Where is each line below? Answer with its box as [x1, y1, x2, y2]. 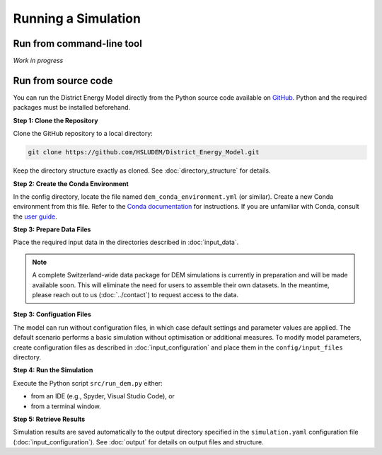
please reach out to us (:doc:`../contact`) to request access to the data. [32, 291, 239, 299]
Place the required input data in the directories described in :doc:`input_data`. [13, 238, 239, 247]
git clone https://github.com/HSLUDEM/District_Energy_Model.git [28, 149, 260, 156]
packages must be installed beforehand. [13, 103, 131, 112]
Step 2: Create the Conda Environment [13, 179, 129, 188]
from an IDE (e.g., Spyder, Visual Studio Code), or [30, 392, 175, 401]
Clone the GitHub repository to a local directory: [13, 129, 154, 138]
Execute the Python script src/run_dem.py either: [13, 379, 163, 387]
